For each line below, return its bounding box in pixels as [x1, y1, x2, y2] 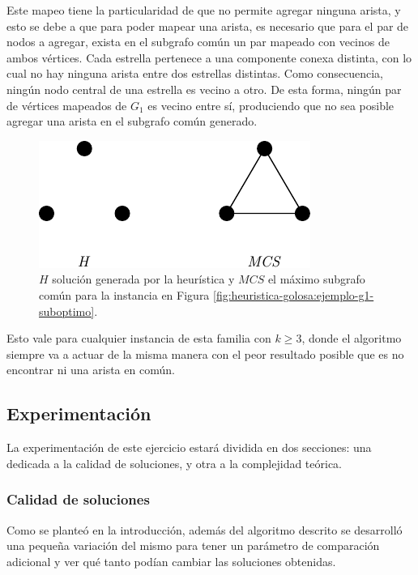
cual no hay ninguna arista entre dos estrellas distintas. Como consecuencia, [6, 65, 383, 82]
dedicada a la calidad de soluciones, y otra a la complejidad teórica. [6, 454, 343, 471]
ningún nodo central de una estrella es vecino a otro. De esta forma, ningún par [6, 80, 402, 97]
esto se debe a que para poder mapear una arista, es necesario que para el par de [6, 17, 409, 34]
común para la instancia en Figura [39, 286, 210, 303]
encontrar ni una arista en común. [6, 361, 175, 378]
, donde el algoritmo [301, 330, 402, 347]
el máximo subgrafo [267, 270, 365, 287]
